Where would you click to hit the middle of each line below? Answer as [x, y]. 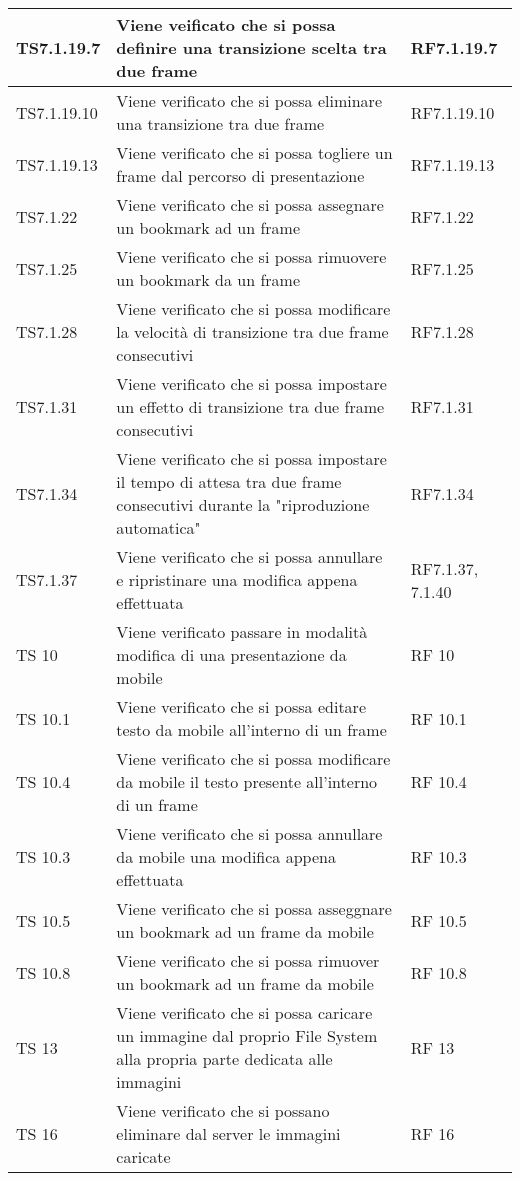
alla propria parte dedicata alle [224, 1058]
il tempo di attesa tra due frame [229, 481]
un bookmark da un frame [208, 279]
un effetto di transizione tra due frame [250, 406]
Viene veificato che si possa [226, 24]
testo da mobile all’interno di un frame [251, 729]
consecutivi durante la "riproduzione [243, 504]
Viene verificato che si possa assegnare [250, 204]
